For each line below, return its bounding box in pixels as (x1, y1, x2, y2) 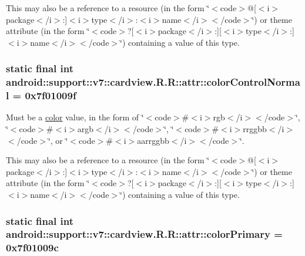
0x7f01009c (6, 240, 59, 255)
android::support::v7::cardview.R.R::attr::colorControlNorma (6, 75, 300, 89)
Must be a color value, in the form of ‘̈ (6, 111, 144, 123)
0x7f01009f (25, 88, 76, 103)
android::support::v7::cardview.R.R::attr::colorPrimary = (6, 227, 283, 241)
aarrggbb (137, 134, 169, 146)
